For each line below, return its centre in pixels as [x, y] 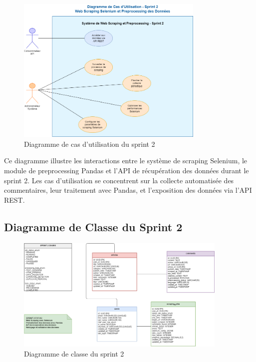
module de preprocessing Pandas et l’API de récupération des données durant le [127, 171]
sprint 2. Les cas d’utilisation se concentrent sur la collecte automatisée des [119, 180]
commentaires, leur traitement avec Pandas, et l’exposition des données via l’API [128, 190]
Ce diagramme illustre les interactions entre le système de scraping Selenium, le [126, 161]
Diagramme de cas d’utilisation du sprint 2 [90, 144]
